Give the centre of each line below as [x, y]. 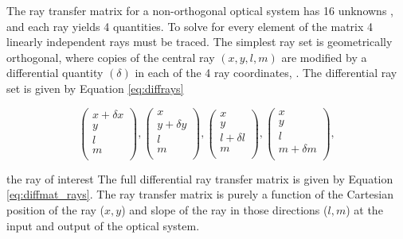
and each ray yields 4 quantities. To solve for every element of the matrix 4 [190, 26]
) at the [364, 209]
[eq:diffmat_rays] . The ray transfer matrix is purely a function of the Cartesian [200, 194]
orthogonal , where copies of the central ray [111, 57]
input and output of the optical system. [103, 225]
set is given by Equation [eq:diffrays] [95, 88]
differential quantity [55, 73]
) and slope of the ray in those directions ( [225, 209]
